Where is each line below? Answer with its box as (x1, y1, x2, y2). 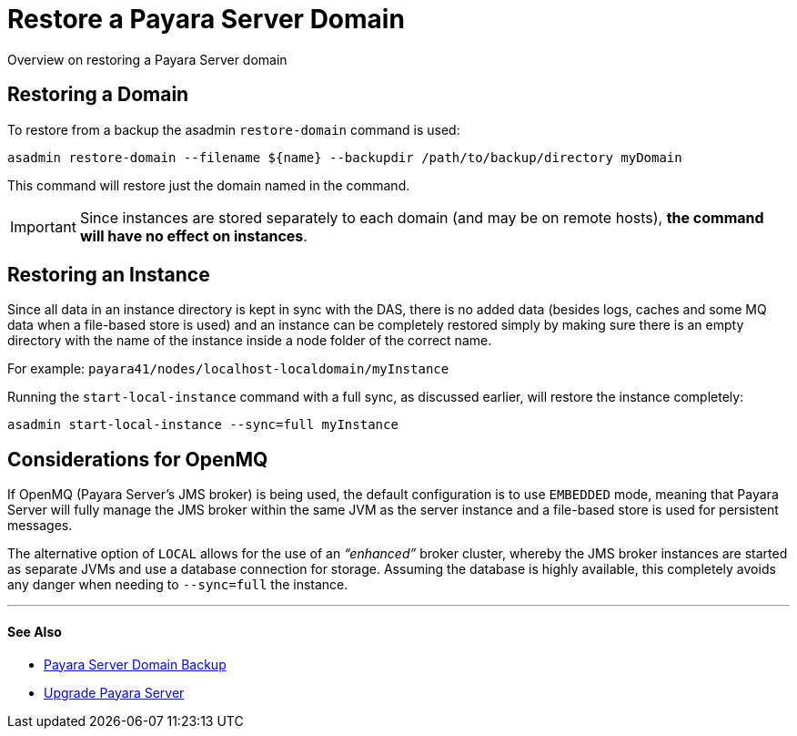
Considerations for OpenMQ (7, 447, 268, 471)
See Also (7, 623, 62, 639)
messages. (7, 517, 73, 534)
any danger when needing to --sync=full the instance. (7, 577, 348, 593)
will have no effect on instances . (79, 226, 308, 245)
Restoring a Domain (7, 83, 189, 107)
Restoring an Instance (7, 263, 210, 287)
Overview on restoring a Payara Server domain (7, 51, 288, 67)
